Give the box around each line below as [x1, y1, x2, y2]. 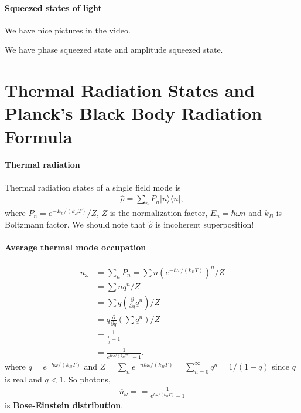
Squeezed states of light [5, 1, 102, 13]
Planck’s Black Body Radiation [5, 101, 262, 125]
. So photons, [63, 373, 111, 385]
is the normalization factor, [110, 206, 208, 219]
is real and [5, 373, 42, 385]
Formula [5, 124, 73, 148]
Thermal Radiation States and [5, 78, 255, 102]
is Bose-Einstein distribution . [5, 399, 124, 411]
